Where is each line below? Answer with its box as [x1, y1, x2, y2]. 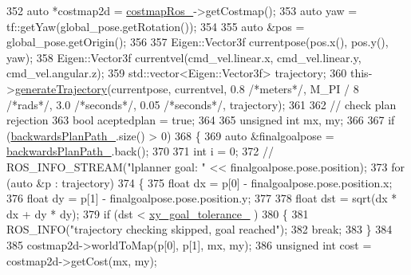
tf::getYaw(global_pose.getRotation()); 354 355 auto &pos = [6, 18, 305, 34]
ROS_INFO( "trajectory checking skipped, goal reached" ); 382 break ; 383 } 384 [6, 221, 393, 238]
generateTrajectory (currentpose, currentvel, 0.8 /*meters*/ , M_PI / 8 [14, 80, 359, 96]
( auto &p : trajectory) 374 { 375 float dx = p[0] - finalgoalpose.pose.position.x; [6, 174, 393, 191]
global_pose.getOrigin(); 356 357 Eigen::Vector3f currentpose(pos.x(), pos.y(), [6, 33, 389, 50]
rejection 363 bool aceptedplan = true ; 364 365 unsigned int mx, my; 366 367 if [6, 112, 395, 128]
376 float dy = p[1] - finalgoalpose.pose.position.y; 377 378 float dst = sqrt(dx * [6, 190, 397, 206]
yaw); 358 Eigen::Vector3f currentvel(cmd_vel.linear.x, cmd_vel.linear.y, [6, 49, 362, 65]
